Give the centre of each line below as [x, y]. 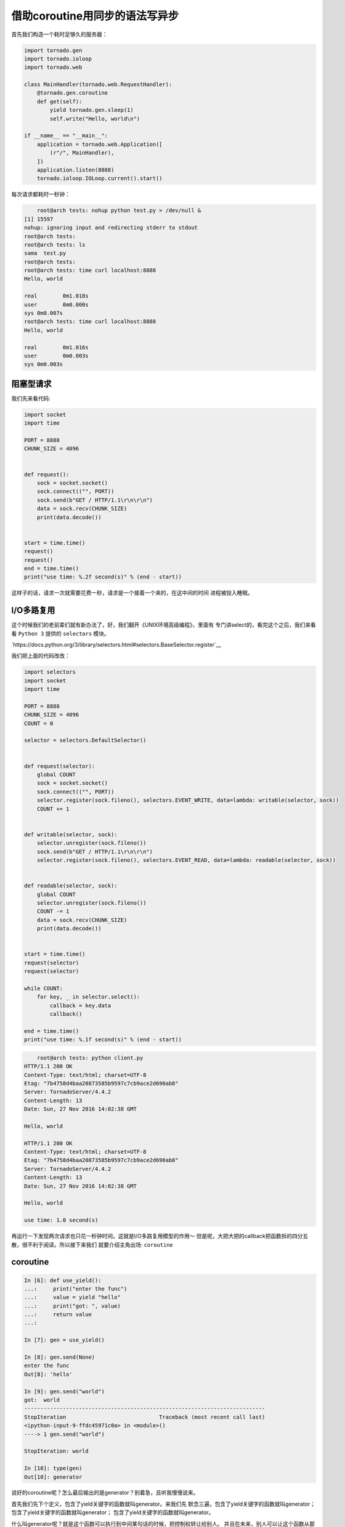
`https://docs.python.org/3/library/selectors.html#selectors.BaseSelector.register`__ [116, 644]
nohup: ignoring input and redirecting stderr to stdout [111, 228]
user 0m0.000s [56, 304]
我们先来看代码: [31, 398]
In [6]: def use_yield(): [63, 1280]
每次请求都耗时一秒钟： [41, 194]
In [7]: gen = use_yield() [64, 1340]
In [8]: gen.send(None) [60, 1357]
